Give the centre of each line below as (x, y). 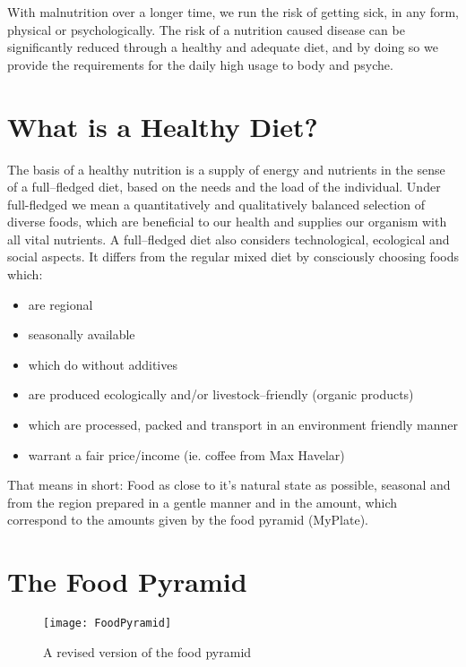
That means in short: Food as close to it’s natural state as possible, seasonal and (229, 485)
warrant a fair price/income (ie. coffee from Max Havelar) (186, 454)
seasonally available (82, 334)
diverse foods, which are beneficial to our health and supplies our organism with (227, 222)
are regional (60, 304)
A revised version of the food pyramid (147, 651)
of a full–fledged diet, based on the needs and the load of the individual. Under (224, 187)
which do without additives (103, 364)
